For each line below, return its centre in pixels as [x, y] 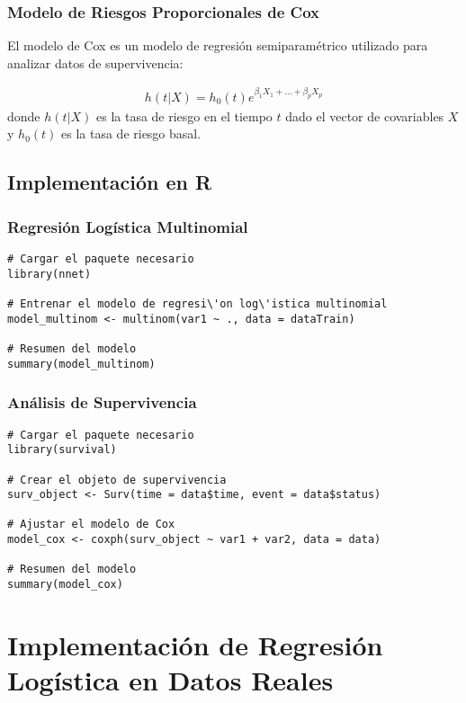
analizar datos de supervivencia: [95, 62]
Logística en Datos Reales [170, 680]
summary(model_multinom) [81, 364]
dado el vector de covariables [365, 116]
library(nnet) [49, 274]
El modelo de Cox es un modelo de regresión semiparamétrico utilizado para [218, 45]
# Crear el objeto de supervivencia [117, 480]
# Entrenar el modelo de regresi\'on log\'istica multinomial [197, 304]
